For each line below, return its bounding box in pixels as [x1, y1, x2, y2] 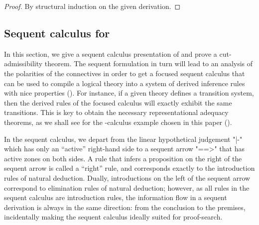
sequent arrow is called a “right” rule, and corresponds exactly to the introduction [4, 163, 255, 173]
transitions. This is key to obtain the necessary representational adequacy [4, 107, 229, 117]
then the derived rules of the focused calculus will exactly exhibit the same [4, 97, 232, 108]
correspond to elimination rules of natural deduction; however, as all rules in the [4, 182, 250, 193]
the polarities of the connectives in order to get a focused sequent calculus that [4, 68, 245, 78]
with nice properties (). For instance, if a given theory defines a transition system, [4, 88, 254, 98]
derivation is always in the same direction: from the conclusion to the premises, [4, 202, 246, 212]
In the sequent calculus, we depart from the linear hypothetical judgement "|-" [4, 133, 243, 144]
